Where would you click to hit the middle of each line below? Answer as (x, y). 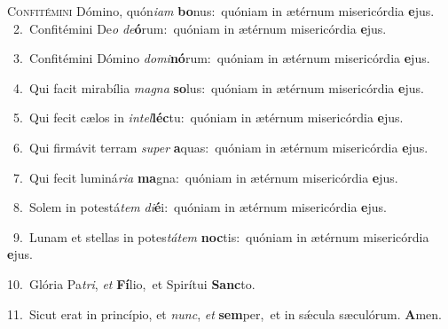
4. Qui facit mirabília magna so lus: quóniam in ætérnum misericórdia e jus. (218, 87)
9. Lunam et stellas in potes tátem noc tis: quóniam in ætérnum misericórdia (221, 236)
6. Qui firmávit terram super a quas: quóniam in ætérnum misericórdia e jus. (220, 147)
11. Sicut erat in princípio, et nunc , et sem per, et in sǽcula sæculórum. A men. (224, 313)
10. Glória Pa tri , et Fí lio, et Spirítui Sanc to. (131, 283)
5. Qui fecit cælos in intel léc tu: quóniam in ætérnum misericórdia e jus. (208, 117)
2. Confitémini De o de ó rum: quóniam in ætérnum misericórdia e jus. (200, 28)
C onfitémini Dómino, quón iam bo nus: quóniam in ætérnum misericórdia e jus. (221, 11)
